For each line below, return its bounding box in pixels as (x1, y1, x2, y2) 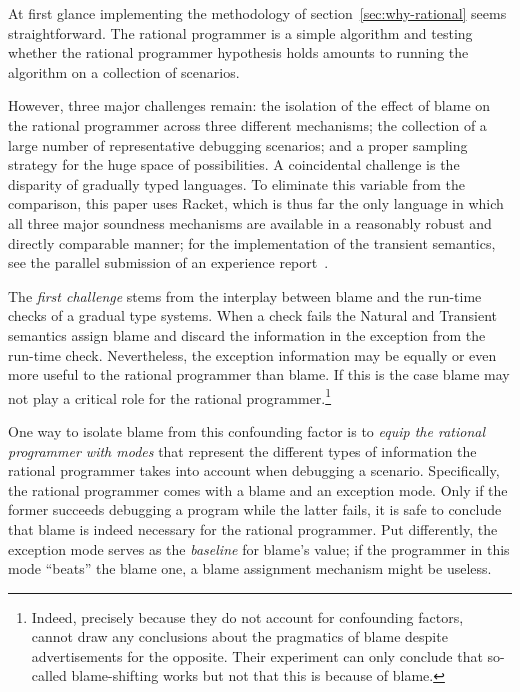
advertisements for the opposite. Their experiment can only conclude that (31, 645, 483, 666)
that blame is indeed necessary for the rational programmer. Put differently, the (8, 518, 498, 539)
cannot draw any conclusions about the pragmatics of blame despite (31, 626, 448, 647)
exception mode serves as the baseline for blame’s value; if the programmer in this (8, 538, 510, 559)
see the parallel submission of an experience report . (8, 252, 329, 273)
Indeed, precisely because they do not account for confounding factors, (31, 606, 464, 627)
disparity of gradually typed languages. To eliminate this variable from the (8, 173, 465, 194)
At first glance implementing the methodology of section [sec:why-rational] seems (8, 3, 507, 23)
